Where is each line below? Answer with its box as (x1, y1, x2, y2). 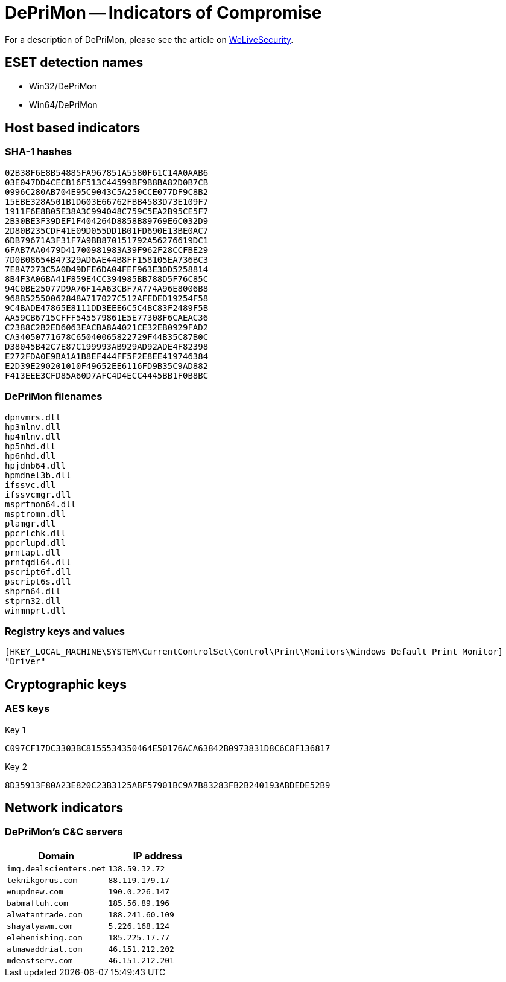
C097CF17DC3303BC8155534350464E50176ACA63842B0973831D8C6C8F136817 (5, 743, 330, 753)
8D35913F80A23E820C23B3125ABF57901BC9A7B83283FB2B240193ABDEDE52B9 (5, 780, 330, 790)
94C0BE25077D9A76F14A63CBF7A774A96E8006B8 (5, 283, 209, 294)
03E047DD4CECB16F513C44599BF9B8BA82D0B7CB (5, 177, 209, 187)
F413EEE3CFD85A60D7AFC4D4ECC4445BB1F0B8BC (5, 370, 209, 380)
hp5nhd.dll (5, 441, 56, 451)
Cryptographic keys (5, 676, 127, 692)
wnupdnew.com (7, 887, 63, 896)
